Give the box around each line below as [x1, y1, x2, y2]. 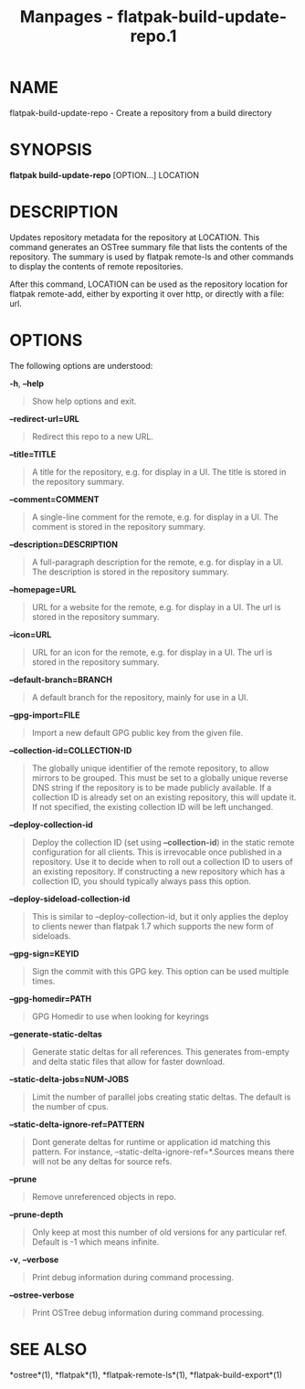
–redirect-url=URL [9, 413, 79, 424]
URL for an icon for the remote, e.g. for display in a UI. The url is [31, 647, 273, 658]
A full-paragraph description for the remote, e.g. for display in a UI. [31, 556, 284, 567]
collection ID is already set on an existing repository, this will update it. [31, 792, 297, 803]
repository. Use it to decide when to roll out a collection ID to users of [31, 856, 294, 867]
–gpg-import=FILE [9, 710, 80, 721]
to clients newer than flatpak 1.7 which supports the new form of [31, 921, 274, 931]
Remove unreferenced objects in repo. [31, 1191, 176, 1202]
